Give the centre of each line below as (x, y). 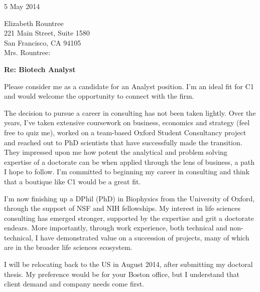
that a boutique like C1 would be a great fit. (73, 181)
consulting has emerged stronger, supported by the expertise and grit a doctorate (129, 218)
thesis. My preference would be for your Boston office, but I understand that (122, 274)
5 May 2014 (22, 6)
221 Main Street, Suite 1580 (47, 33)
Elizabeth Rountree (34, 23)
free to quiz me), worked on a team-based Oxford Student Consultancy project (125, 132)
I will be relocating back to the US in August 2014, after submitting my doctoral (128, 264)
